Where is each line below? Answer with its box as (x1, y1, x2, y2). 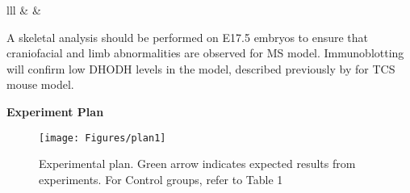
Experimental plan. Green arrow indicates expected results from (39, 155, 356, 172)
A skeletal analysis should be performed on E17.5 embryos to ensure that (6, 28, 369, 45)
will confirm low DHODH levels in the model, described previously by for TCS (6, 60, 395, 77)
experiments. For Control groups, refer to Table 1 (39, 170, 283, 187)
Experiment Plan (6, 103, 104, 120)
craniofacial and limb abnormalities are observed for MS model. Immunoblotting (6, 44, 404, 61)
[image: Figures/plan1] (39, 132, 166, 144)
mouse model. (6, 76, 74, 93)
